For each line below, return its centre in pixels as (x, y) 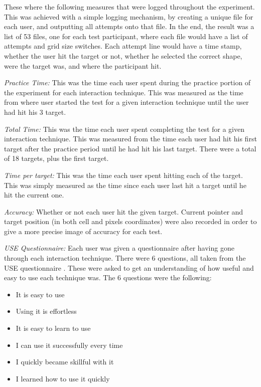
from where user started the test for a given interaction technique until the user (126, 102)
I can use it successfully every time (69, 345)
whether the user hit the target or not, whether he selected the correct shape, (123, 55)
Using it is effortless (46, 311)
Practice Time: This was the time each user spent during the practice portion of (127, 82)
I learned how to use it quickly (63, 378)
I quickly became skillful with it (65, 362)
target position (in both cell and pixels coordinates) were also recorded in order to (130, 221)
